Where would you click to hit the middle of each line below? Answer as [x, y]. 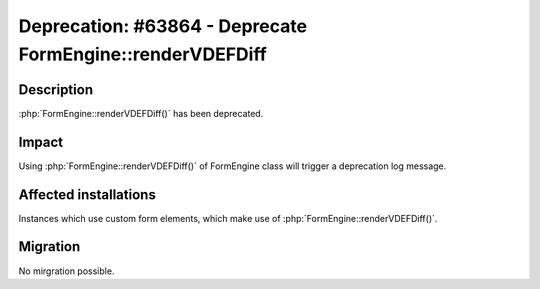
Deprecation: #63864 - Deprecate [163, 26]
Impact [41, 141]
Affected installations [87, 194]
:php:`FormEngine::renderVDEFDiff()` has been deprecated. [141, 113]
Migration [49, 246]
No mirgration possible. [66, 271]
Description [56, 89]
